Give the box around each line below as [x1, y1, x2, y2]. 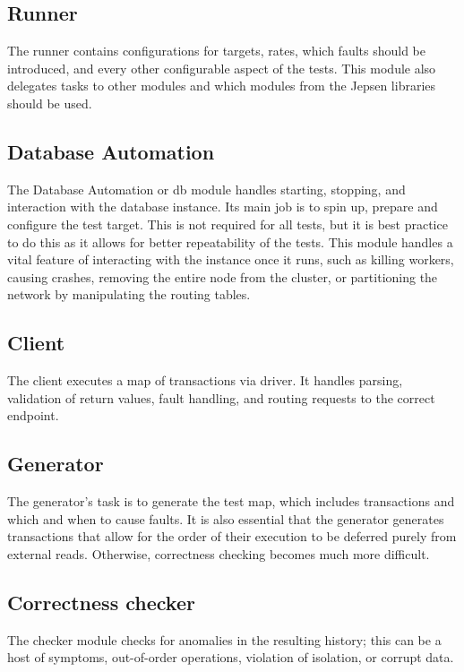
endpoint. [7, 406, 59, 425]
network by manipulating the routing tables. [7, 285, 251, 304]
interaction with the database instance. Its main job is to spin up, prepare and [7, 197, 438, 216]
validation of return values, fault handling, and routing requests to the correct [7, 388, 435, 407]
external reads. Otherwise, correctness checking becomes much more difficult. [7, 544, 430, 563]
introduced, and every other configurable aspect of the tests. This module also [7, 58, 436, 77]
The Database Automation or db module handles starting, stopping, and [7, 179, 406, 198]
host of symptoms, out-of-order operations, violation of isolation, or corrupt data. [7, 648, 454, 667]
